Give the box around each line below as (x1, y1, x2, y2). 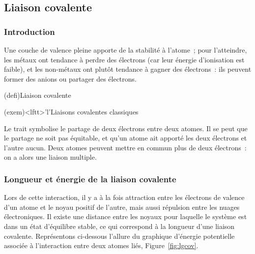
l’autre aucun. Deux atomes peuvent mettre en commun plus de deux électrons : (4, 142, 247, 152)
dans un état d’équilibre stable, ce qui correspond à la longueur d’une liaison (4, 221, 235, 231)
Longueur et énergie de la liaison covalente (4, 172, 176, 185)
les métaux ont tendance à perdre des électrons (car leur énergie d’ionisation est (4, 54, 245, 64)
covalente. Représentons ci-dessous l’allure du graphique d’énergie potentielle (4, 230, 235, 241)
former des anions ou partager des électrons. (4, 73, 137, 84)
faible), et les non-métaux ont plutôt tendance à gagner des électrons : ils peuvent (4, 64, 252, 74)
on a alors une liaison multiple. (4, 152, 97, 162)
